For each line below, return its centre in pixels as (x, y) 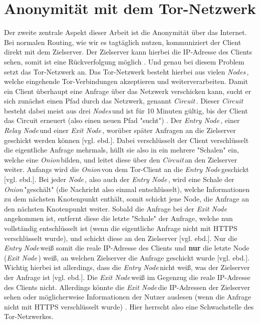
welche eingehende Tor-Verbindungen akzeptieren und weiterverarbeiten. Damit (126, 81)
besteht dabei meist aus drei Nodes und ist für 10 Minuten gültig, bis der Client (126, 110)
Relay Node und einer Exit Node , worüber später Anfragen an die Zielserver (120, 130)
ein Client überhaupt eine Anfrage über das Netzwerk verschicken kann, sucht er (128, 91)
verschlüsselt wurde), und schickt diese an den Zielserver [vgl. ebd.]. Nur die (121, 238)
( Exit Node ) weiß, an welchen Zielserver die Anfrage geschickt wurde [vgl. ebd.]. (127, 257)
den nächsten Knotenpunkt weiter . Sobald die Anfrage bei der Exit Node (115, 208)
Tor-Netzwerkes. (29, 316)
